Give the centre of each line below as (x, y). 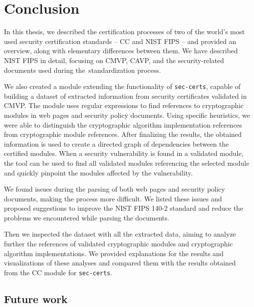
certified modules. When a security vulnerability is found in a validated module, (124, 153)
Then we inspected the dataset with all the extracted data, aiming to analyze (120, 234)
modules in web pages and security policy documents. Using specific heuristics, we (127, 115)
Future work (36, 298)
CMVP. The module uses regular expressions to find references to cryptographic (124, 105)
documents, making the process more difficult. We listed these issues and (113, 198)
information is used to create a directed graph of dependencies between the (116, 143)
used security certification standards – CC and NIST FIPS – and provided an (120, 41)
